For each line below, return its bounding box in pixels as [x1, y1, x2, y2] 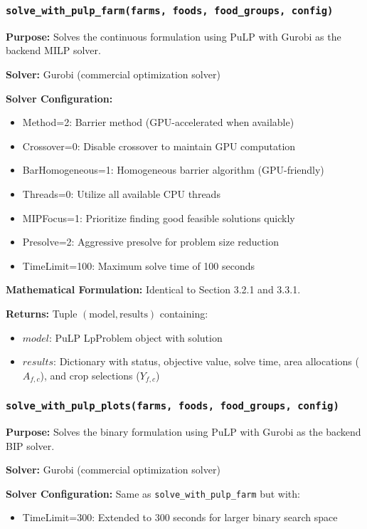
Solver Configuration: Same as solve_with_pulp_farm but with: [6, 486, 300, 501]
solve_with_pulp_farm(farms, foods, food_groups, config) [6, 4, 334, 16]
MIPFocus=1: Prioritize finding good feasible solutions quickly [22, 210, 295, 225]
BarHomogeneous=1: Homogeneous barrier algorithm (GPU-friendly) [22, 162, 324, 177]
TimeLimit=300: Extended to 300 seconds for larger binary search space [22, 510, 338, 525]
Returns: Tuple [6, 305, 78, 320]
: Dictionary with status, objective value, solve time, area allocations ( [53, 354, 359, 369]
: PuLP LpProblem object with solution [48, 330, 223, 345]
